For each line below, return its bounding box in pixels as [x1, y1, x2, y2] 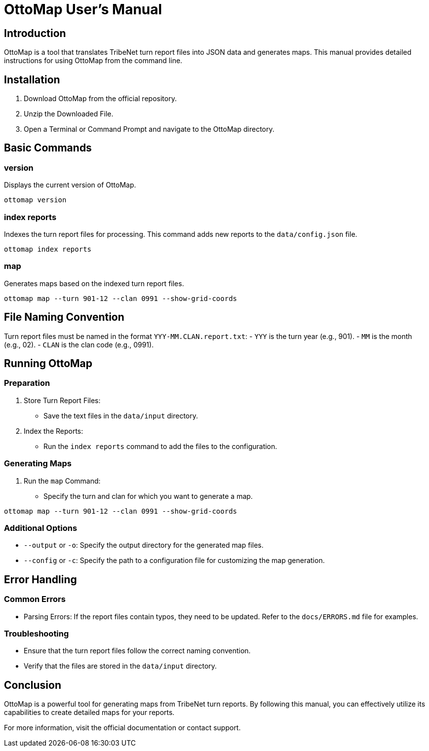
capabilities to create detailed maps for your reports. [4, 708, 175, 717]
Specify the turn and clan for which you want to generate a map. [43, 491, 253, 500]
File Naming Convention [4, 311, 124, 324]
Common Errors [4, 594, 66, 604]
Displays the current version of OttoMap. [4, 181, 136, 189]
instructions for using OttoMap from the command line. [4, 56, 183, 65]
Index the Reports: [24, 426, 83, 435]
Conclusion [4, 678, 62, 691]
